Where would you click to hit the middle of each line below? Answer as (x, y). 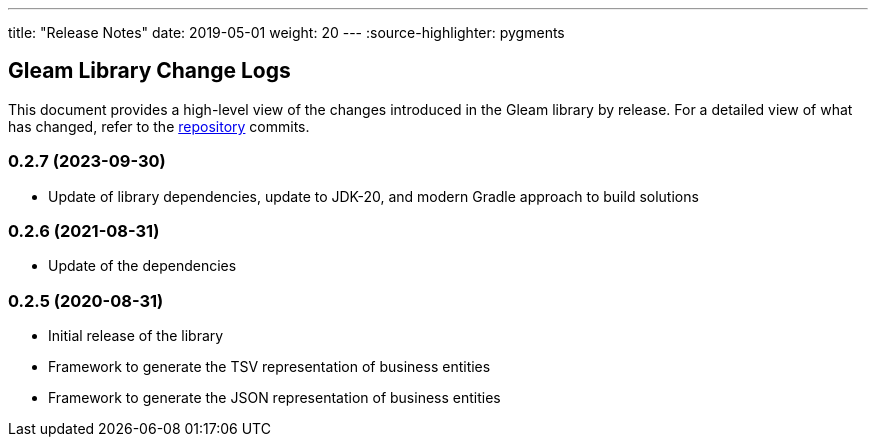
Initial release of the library (136, 336)
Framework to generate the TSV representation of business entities (269, 367)
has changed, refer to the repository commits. (159, 126)
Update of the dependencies (142, 266)
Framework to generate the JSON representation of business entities (274, 398)
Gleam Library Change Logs (149, 71)
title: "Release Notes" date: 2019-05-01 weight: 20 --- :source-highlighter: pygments (286, 32)
